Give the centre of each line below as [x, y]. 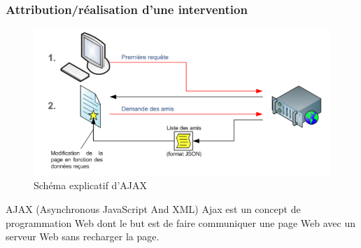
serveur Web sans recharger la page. [83, 236]
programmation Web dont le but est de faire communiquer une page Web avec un [180, 222]
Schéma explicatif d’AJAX [90, 185]
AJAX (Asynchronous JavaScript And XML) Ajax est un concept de [153, 208]
